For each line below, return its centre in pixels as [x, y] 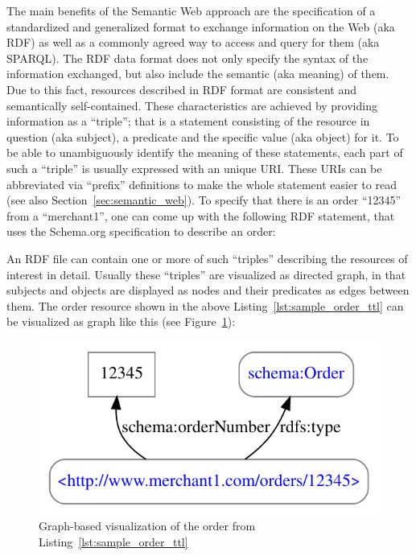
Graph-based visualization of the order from [147, 526]
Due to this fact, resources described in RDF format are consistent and [182, 89]
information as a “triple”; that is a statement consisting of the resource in [188, 121]
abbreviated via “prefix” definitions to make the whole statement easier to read [202, 184]
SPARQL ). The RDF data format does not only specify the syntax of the [187, 58]
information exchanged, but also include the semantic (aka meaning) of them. [198, 74]
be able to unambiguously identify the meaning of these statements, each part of [205, 152]
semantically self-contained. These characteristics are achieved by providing [192, 105]
